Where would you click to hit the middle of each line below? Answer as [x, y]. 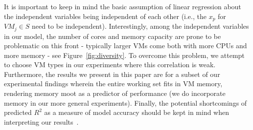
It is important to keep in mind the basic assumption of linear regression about [123, 6]
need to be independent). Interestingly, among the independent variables [140, 26]
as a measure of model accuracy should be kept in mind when [137, 112]
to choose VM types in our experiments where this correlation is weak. [110, 65]
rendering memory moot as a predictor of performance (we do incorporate [115, 93]
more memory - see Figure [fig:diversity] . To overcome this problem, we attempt [124, 55]
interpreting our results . [41, 121]
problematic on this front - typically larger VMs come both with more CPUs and [126, 46]
